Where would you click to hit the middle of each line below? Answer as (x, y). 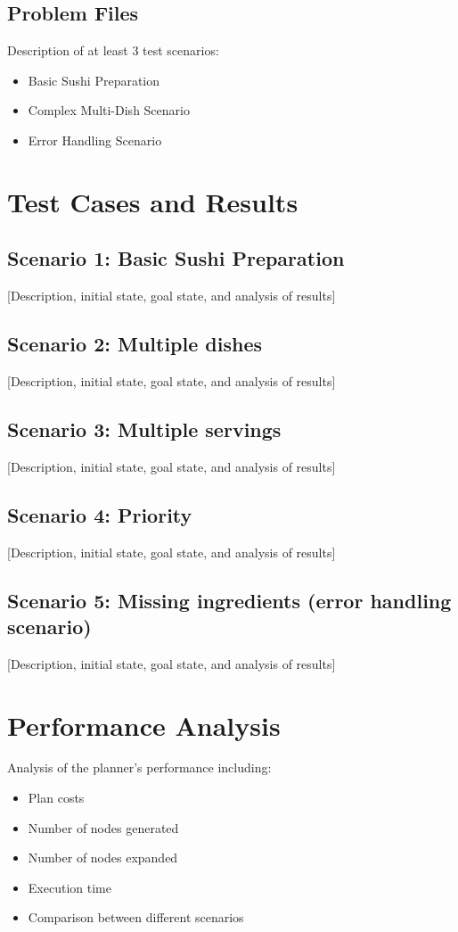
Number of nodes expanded (103, 858)
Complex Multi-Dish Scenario (109, 110)
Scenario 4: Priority (100, 514)
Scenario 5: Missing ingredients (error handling (229, 600)
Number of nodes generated (103, 827)
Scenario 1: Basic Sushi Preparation (176, 258)
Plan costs (56, 798)
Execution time (70, 887)
